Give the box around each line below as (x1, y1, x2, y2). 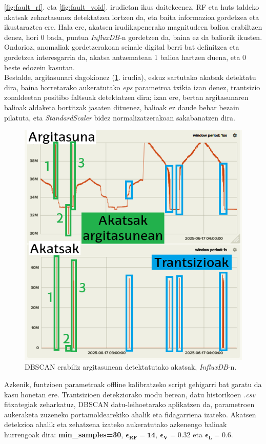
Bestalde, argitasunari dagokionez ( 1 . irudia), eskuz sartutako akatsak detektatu (4, 72, 256, 83)
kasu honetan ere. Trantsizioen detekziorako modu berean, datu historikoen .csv (4, 389, 256, 399)
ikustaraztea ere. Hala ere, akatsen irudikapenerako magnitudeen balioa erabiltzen (4, 22, 262, 32)
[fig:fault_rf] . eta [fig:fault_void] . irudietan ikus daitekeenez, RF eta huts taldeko (4, 2, 259, 12)
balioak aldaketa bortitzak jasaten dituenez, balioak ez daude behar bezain (4, 102, 239, 112)
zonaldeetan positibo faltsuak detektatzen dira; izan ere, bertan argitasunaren (4, 92, 249, 103)
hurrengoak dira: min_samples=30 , (4, 429, 124, 440)
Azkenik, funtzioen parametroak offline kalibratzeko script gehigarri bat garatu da (4, 379, 262, 390)
